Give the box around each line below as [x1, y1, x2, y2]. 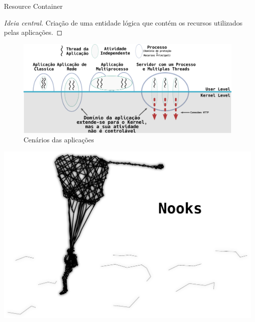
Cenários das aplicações [24, 134, 94, 145]
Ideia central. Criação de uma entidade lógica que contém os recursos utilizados [4, 17, 243, 27]
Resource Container [4, 1, 63, 11]
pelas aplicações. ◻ [4, 27, 63, 37]
